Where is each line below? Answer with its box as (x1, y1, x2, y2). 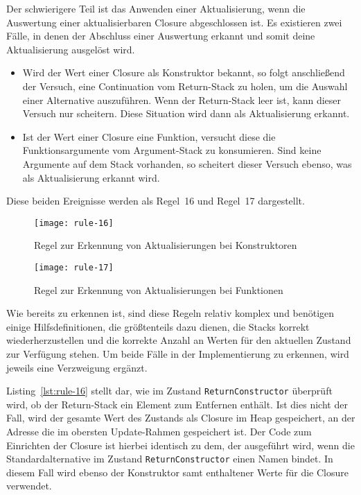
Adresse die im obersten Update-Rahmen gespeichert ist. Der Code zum (6, 424, 312, 439)
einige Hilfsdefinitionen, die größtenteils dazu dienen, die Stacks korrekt (6, 319, 310, 333)
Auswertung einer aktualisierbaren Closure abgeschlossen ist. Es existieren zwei (6, 15, 342, 29)
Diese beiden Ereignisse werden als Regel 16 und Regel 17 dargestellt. (6, 193, 305, 208)
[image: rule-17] (34, 262, 114, 272)
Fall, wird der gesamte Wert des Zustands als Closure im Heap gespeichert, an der (6, 410, 355, 425)
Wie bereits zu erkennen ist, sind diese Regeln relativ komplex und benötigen (6, 306, 335, 320)
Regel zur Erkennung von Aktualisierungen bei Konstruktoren (34, 238, 297, 252)
